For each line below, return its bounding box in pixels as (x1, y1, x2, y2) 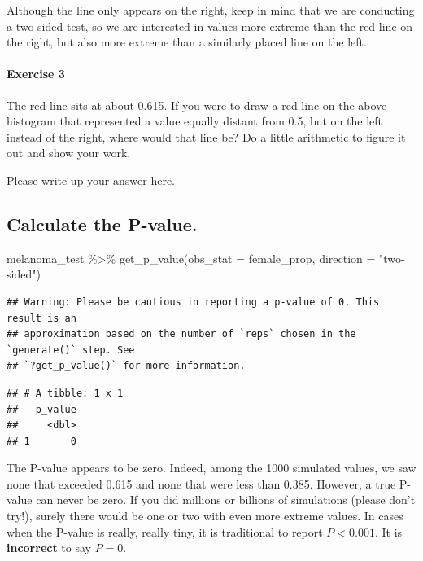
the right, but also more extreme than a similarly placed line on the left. (7, 33, 367, 50)
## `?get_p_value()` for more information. (7, 360, 246, 372)
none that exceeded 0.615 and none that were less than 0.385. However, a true (7, 475, 396, 492)
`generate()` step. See (7, 344, 135, 356)
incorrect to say (7, 539, 91, 556)
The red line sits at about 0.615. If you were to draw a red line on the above (7, 96, 387, 113)
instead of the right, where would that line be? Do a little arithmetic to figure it (7, 128, 406, 145)
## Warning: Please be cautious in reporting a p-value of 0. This (7, 296, 380, 308)
